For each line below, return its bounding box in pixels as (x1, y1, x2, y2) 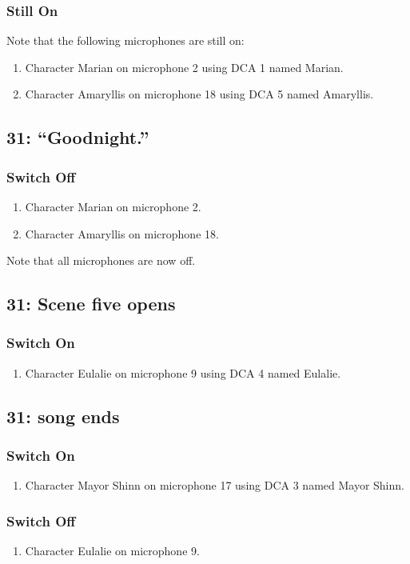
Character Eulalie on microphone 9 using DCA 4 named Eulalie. (25, 364, 341, 381)
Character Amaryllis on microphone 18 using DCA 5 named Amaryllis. (25, 86, 374, 102)
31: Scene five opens (6, 291, 176, 316)
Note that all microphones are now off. (6, 252, 196, 269)
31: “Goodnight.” (6, 125, 149, 150)
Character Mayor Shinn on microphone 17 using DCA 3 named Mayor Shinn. (25, 477, 404, 494)
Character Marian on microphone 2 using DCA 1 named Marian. (25, 58, 344, 75)
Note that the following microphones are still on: (6, 32, 245, 49)
